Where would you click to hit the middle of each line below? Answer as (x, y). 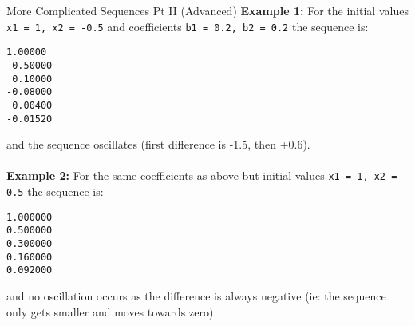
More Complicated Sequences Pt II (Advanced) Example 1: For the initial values (207, 10)
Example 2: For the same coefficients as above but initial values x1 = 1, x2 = (202, 175)
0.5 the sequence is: (55, 191)
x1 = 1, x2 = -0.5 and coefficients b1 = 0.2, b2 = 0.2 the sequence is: (188, 26)
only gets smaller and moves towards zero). (112, 311)
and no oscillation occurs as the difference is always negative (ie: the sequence (196, 295)
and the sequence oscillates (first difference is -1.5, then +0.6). (158, 144)
